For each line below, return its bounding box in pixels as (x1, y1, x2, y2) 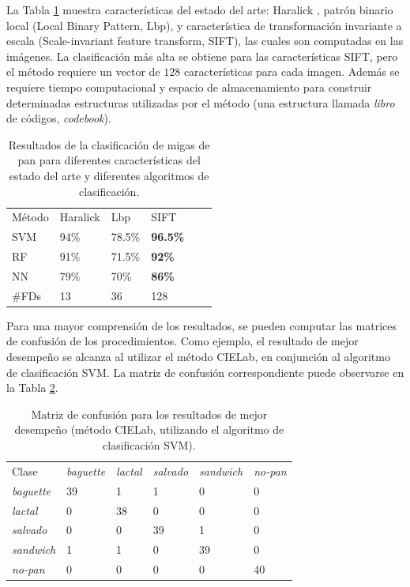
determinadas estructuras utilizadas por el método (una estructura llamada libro (6, 94, 395, 111)
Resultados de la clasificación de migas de (8, 136, 210, 152)
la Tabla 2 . (6, 379, 58, 396)
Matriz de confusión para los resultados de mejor (31, 405, 268, 422)
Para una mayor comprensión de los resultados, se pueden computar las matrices (6, 317, 397, 333)
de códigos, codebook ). (6, 110, 111, 126)
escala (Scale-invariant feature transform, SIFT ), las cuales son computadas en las (6, 32, 404, 49)
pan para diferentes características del (17, 152, 201, 168)
